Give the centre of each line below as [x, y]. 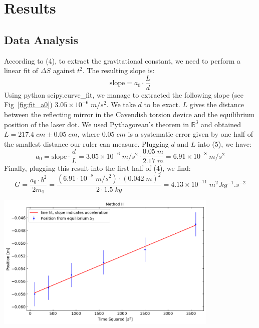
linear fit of [21, 70]
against [64, 70]
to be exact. [162, 104]
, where [89, 134]
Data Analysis [41, 39]
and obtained [221, 124]
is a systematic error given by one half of [191, 134]
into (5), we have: [224, 143]
